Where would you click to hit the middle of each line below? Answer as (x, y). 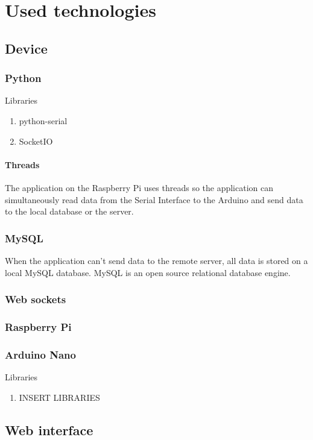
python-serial (43, 120)
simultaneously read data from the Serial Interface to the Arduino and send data (154, 199)
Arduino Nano (40, 354)
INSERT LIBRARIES (59, 397)
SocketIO (36, 141)
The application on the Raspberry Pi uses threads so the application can (139, 187)
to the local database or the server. (69, 211)
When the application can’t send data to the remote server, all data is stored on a (156, 260)
